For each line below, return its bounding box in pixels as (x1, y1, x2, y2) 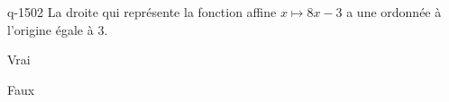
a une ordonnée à (346, 3, 442, 21)
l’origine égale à (7, 20, 94, 38)
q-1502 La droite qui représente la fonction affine (7, 3, 277, 21)
